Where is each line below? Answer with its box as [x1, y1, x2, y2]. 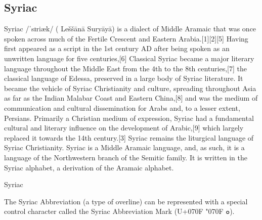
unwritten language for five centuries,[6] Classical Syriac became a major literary [4, 53, 254, 63]
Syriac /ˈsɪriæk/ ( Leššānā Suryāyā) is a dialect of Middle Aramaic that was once [4, 23, 256, 34]
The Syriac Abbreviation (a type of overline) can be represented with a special [4, 196, 248, 206]
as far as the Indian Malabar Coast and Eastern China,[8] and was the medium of [4, 93, 258, 103]
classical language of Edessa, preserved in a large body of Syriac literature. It [4, 73, 243, 83]
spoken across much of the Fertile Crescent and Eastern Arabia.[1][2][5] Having [4, 33, 248, 43]
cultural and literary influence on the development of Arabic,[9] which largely [4, 122, 244, 133]
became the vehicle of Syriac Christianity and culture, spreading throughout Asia [4, 82, 256, 93]
